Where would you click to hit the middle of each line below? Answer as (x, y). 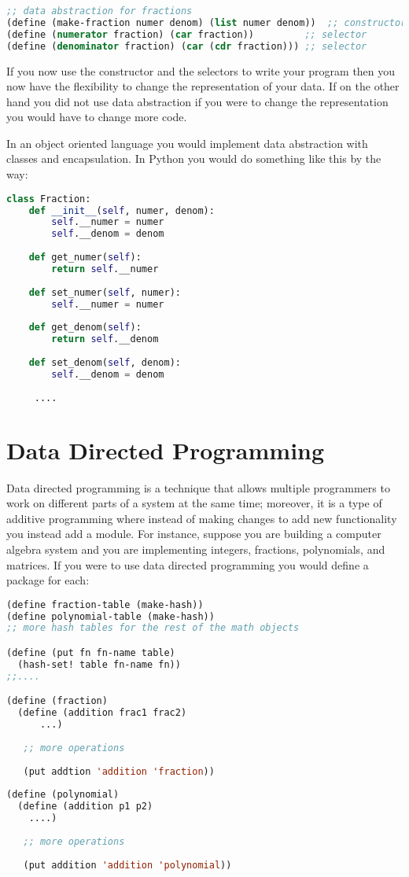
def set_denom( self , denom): (105, 362)
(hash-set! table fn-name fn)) (99, 664)
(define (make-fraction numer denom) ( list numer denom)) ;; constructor (206, 22)
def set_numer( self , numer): (105, 292)
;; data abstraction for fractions (99, 11)
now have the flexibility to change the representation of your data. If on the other (203, 86)
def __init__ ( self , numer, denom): (122, 210)
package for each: (48, 580)
